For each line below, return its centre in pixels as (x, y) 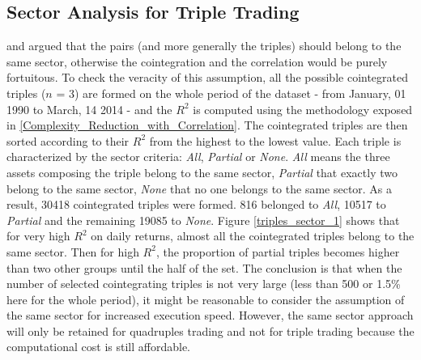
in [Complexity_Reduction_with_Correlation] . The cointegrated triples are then (207, 125)
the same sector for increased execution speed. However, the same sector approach (210, 315)
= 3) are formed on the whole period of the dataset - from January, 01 (231, 93)
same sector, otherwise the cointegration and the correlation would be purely (197, 61)
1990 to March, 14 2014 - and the (89, 109)
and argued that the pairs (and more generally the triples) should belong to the (204, 46)
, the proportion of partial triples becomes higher (278, 251)
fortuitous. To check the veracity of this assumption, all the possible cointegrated (208, 77)
